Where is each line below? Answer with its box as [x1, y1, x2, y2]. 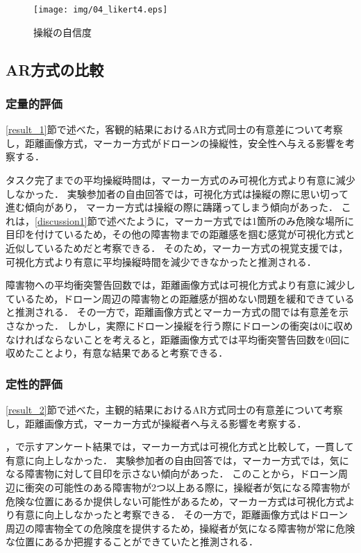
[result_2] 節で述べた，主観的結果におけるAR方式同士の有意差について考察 [6, 402, 343, 416]
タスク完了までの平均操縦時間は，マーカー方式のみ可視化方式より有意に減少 [6, 173, 355, 187]
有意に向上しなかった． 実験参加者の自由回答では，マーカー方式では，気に [6, 452, 349, 467]
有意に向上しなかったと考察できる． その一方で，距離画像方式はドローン [15, 507, 349, 522]
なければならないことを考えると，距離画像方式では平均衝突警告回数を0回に [6, 332, 351, 346]
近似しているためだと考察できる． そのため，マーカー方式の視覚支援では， [6, 241, 349, 255]
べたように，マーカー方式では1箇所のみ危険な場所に [116, 213, 354, 228]
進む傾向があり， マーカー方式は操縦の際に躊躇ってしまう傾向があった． [6, 200, 338, 214]
